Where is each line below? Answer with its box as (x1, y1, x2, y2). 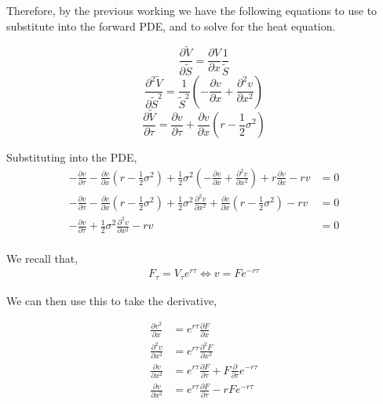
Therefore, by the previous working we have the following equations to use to (6, 2, 378, 18)
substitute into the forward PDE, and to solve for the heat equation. (6, 17, 336, 34)
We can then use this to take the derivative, (6, 292, 217, 308)
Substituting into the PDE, (6, 149, 137, 166)
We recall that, (6, 250, 78, 267)
